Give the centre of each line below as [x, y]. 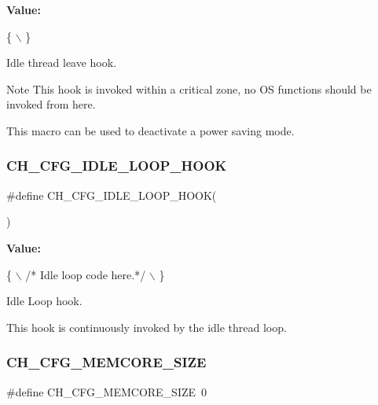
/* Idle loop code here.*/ [86, 274]
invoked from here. [51, 104]
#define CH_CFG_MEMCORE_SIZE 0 [107, 391]
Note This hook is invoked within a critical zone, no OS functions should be [189, 88]
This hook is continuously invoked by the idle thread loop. [147, 327]
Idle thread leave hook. [62, 63]
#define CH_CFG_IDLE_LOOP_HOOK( [112, 195]
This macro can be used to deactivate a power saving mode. [150, 130]
